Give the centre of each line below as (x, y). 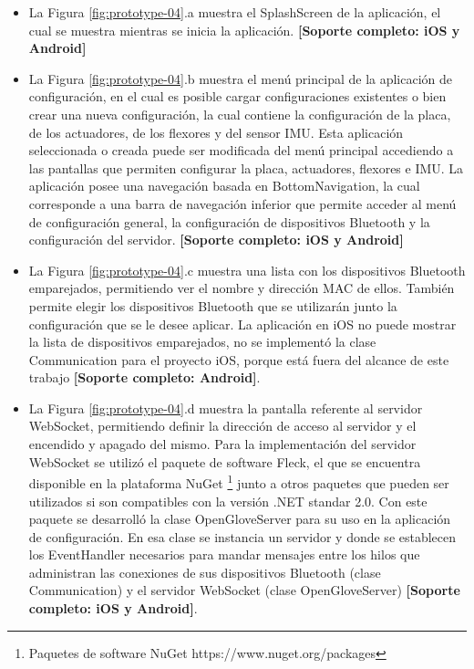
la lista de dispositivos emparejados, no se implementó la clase (202, 342)
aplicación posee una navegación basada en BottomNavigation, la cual (224, 186)
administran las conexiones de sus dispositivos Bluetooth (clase (205, 572)
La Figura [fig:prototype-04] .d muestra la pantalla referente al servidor (226, 408)
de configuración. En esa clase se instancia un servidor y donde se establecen (242, 536)
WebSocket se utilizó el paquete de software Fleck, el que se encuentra (225, 461)
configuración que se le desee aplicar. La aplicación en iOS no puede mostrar (242, 324)
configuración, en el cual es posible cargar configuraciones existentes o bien (237, 96)
